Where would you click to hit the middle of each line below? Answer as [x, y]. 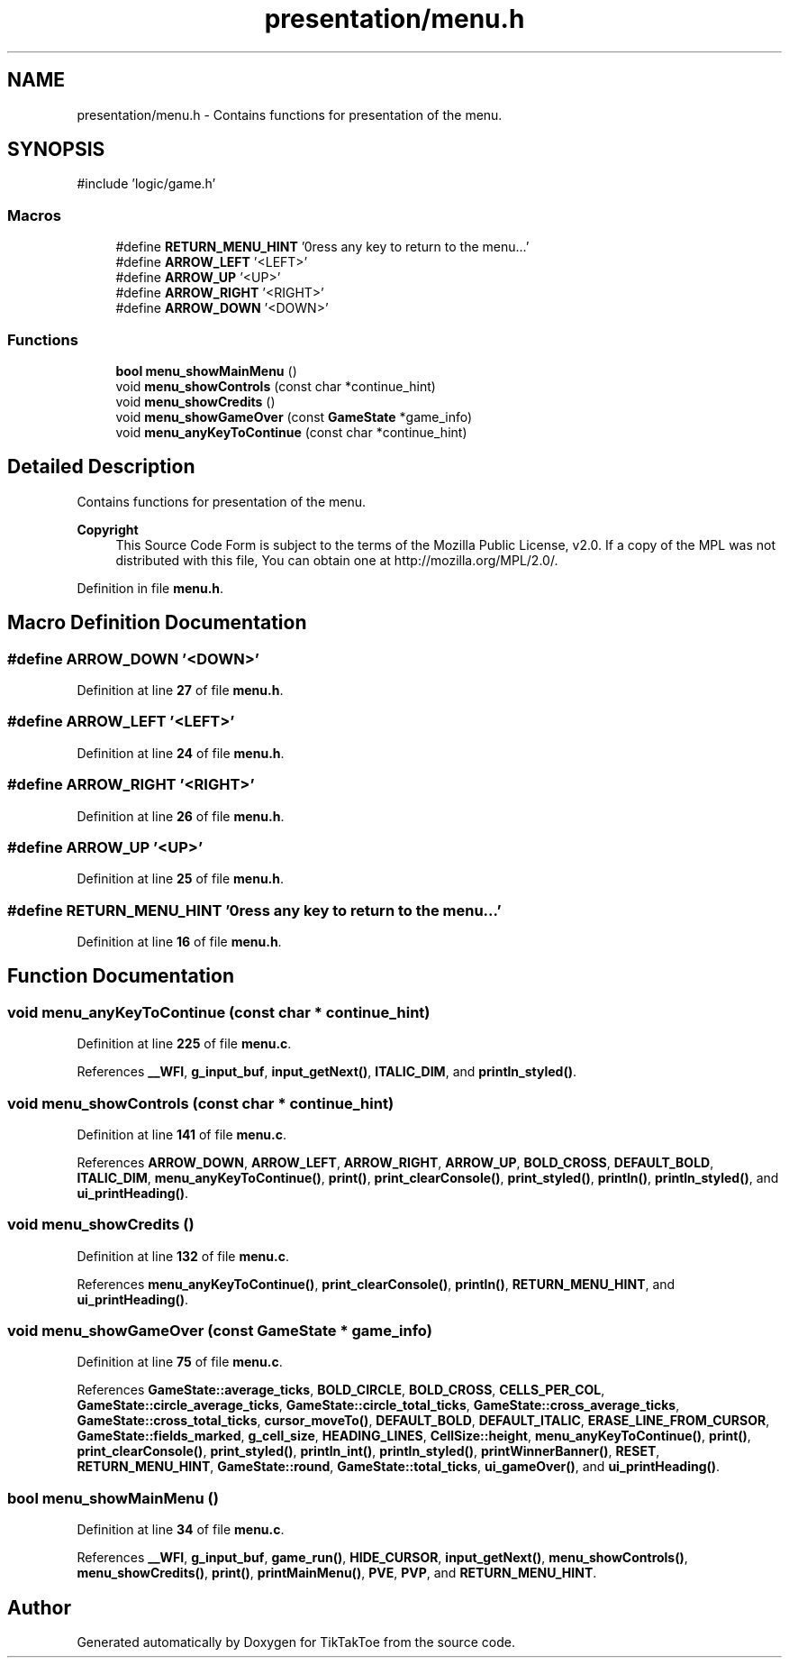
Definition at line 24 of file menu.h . [181, 753]
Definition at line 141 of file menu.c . [182, 1134]
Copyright [108, 529]
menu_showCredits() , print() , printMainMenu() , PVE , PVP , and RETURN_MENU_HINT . [337, 1573]
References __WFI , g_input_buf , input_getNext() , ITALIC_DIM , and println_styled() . [327, 1072]
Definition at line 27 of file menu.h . [180, 690]
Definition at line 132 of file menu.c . [183, 1256]
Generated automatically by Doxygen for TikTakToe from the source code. [296, 1642]
